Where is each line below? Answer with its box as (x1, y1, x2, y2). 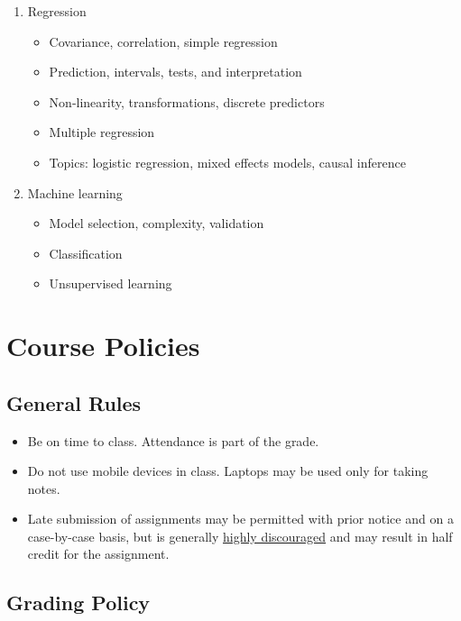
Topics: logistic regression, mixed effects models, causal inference (49, 152, 406, 171)
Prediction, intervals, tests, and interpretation (49, 62, 302, 81)
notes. (27, 479, 60, 498)
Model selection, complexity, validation (49, 214, 264, 233)
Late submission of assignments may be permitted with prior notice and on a (27, 509, 454, 528)
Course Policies (6, 327, 200, 364)
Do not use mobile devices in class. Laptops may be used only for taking (27, 461, 429, 480)
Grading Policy (6, 589, 151, 616)
